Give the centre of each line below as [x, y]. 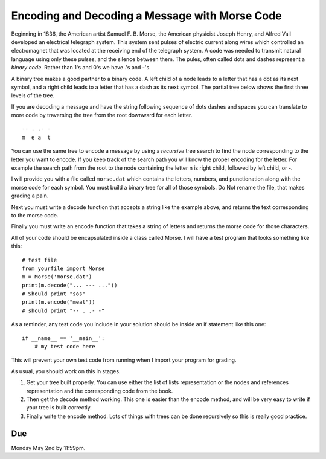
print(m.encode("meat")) [59, 302]
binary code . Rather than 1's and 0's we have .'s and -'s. [81, 68]
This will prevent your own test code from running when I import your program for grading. [124, 360]
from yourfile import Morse [63, 268]
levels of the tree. [33, 95]
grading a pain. [30, 196]
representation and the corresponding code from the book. [100, 391]
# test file [40, 260]
